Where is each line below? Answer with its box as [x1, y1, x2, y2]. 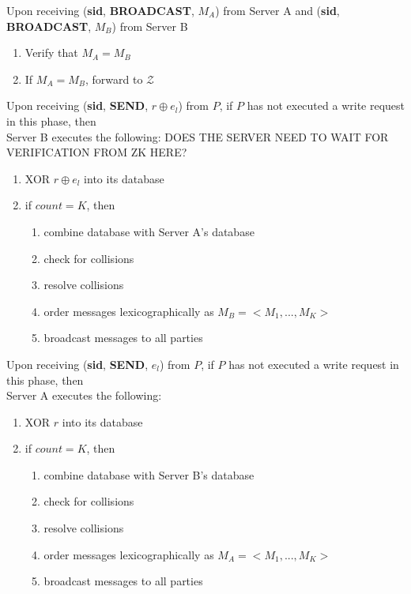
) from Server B [111, 17, 188, 34]
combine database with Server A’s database [43, 223, 255, 239]
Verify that [25, 44, 78, 61]
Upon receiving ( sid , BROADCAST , [6, 2, 194, 18]
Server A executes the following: [6, 387, 162, 404]
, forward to [85, 70, 143, 87]
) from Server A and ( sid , [215, 2, 340, 18]
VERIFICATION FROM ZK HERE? [6, 144, 187, 160]
